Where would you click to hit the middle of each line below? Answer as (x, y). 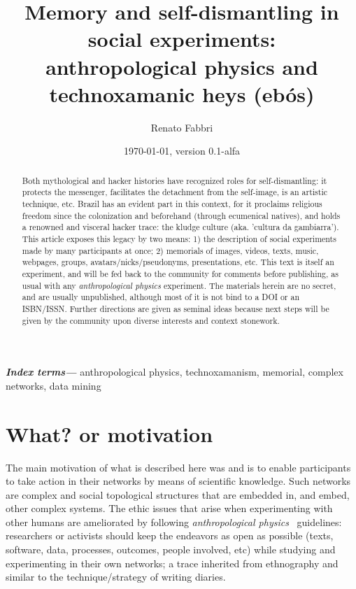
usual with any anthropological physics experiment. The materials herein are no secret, (179, 285)
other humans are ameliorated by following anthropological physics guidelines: (174, 521)
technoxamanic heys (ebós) (182, 93)
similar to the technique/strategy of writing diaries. (116, 577)
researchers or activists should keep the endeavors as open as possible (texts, (170, 535)
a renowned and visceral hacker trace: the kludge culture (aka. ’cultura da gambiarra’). (180, 227)
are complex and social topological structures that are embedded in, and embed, (178, 494)
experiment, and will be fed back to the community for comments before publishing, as (180, 273)
